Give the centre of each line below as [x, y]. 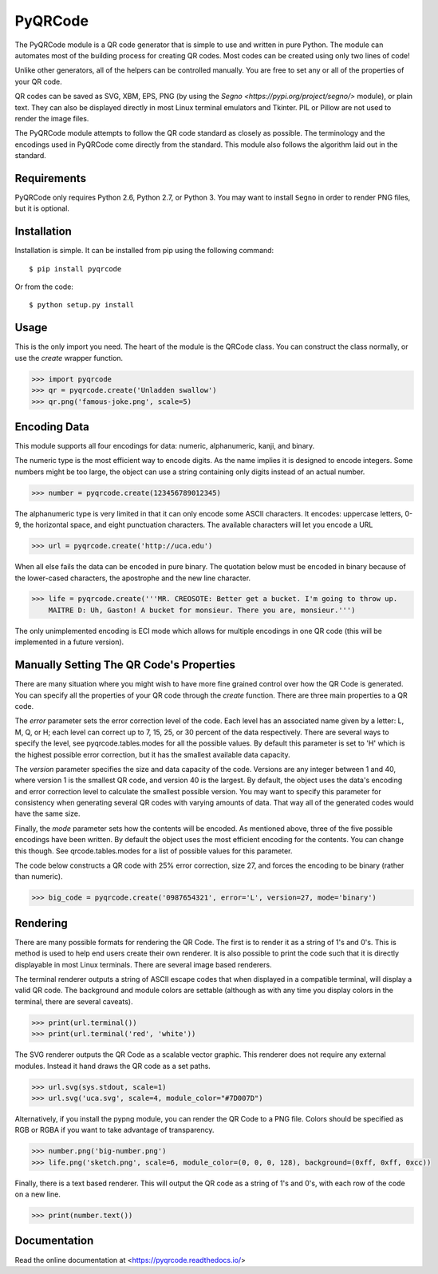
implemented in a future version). [69, 642]
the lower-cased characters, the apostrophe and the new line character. [133, 578]
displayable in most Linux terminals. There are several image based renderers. [143, 964]
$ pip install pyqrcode [75, 269]
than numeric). [39, 876]
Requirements [51, 178]
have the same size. [47, 813]
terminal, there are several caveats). [74, 1001]
